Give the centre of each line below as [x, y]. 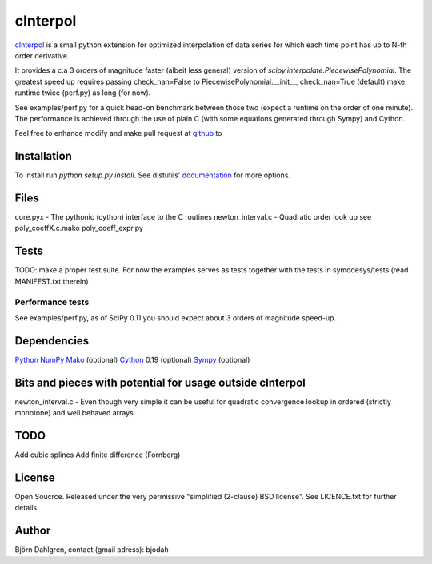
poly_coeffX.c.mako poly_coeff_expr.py [79, 228]
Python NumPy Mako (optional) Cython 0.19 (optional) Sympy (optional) [132, 359]
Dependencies [52, 341]
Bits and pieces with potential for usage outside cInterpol [160, 382]
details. [27, 508]
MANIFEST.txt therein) [52, 281]
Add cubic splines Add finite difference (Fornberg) [98, 455]
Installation [43, 156]
